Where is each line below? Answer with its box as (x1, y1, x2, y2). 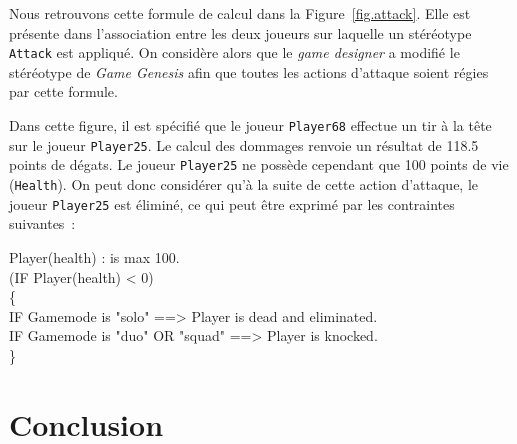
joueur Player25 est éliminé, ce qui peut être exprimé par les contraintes (9, 193, 455, 214)
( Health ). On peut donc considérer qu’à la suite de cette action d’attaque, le (9, 174, 479, 194)
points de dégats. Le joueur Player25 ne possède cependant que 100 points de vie (9, 154, 509, 175)
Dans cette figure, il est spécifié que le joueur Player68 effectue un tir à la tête (9, 115, 492, 136)
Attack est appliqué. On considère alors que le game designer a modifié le (9, 42, 460, 63)
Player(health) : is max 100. (9, 246, 180, 267)
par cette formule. (9, 81, 118, 102)
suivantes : (9, 213, 76, 234)
